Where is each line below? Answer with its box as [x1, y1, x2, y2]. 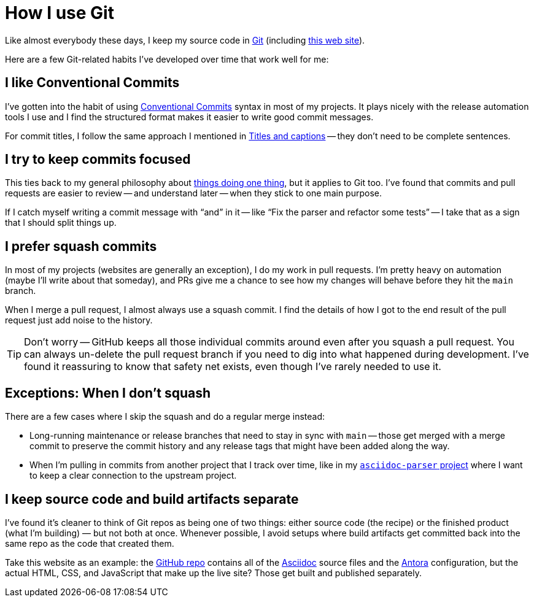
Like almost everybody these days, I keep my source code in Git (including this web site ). [5, 34, 365, 45]
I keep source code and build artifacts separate [5, 491, 299, 507]
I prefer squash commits [5, 238, 157, 254]
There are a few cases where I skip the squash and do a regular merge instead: [5, 411, 325, 422]
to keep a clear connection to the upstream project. [29, 470, 237, 481]
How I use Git [5, 2, 114, 23]
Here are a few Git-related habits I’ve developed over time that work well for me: [5, 53, 329, 64]
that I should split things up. [5, 217, 117, 228]
